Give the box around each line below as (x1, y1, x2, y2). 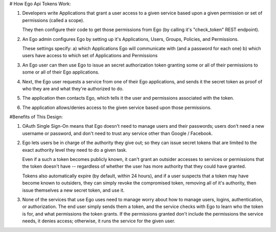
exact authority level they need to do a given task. (22, 147, 127, 153)
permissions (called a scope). (22, 17, 84, 23)
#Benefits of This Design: (9, 114, 63, 120)
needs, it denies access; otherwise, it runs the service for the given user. (22, 218, 176, 224)
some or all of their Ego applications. (22, 69, 100, 75)
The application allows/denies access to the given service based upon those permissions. (22, 104, 212, 110)
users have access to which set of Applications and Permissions (22, 53, 158, 59)
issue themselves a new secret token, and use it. (22, 187, 125, 193)
